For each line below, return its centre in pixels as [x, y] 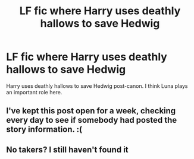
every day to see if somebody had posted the [92, 120]
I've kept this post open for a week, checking [91, 111]
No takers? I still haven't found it [68, 150]
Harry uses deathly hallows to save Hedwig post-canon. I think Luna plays [97, 86]
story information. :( [44, 130]
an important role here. [34, 92]
